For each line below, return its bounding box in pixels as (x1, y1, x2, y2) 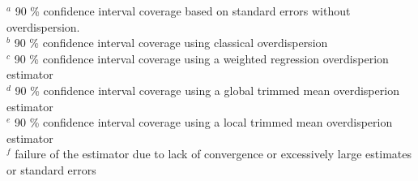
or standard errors (6, 161, 96, 178)
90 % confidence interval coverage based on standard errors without (15, 2, 351, 19)
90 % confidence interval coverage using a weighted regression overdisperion (14, 50, 389, 67)
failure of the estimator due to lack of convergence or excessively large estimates (15, 145, 412, 162)
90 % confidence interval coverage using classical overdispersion (14, 34, 328, 51)
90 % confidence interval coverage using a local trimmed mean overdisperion (15, 114, 393, 131)
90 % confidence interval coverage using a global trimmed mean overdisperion (15, 81, 399, 98)
